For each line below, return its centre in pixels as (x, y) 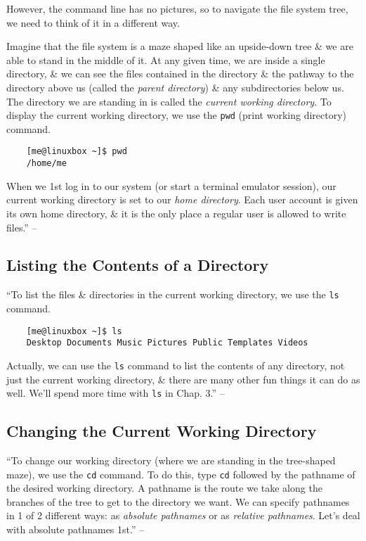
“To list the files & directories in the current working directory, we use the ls (173, 294)
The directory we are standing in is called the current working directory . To (169, 101)
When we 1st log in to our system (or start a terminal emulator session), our (171, 185)
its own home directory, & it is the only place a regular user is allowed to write (176, 213)
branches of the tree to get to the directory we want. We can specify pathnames (178, 501)
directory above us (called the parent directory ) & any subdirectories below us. (175, 87)
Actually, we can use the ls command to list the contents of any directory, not (176, 365)
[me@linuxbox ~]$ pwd (77, 152)
